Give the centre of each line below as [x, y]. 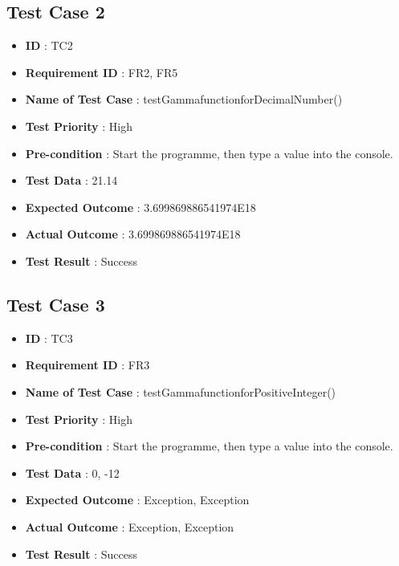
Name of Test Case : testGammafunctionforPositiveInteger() [181, 391]
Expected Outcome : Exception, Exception [137, 500]
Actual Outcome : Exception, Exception [130, 526]
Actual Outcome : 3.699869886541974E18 [133, 234]
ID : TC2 [49, 45]
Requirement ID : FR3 [88, 365]
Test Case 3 [56, 304]
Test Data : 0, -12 [72, 472]
